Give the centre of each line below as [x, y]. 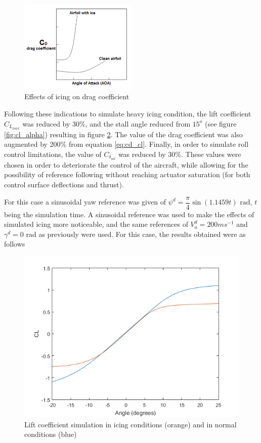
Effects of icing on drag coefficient [77, 96]
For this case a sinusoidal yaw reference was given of [85, 202]
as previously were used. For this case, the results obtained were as [142, 234]
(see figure [221, 123]
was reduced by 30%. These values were [180, 154]
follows [15, 244]
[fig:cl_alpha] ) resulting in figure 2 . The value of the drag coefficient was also [123, 134]
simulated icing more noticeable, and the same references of [96, 224]
